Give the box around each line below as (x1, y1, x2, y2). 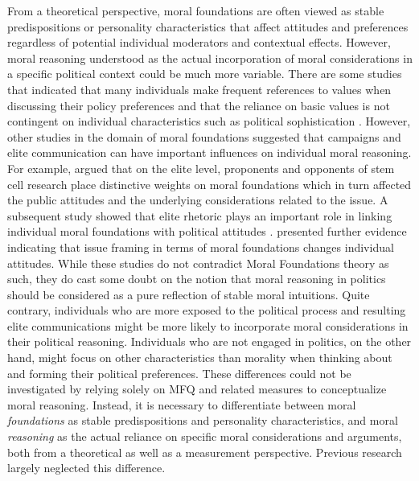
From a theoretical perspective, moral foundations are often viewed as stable (7, 2, 384, 18)
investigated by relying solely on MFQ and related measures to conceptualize (7, 380, 387, 397)
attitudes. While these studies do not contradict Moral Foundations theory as (7, 254, 389, 271)
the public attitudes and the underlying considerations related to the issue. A (7, 191, 388, 208)
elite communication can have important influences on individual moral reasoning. (7, 144, 412, 161)
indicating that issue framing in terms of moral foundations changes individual (7, 238, 394, 255)
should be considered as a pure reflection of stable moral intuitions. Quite (7, 286, 370, 302)
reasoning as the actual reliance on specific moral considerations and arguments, (7, 428, 402, 445)
